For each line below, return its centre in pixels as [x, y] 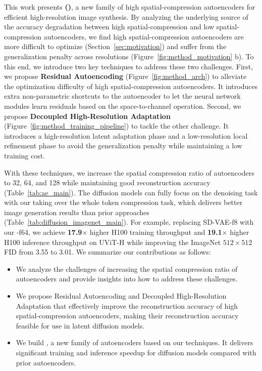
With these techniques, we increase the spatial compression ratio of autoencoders [129, 172]
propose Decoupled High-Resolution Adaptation [87, 116]
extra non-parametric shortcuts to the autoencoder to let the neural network [122, 96]
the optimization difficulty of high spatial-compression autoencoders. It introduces [131, 86]
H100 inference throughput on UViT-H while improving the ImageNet [113, 242]
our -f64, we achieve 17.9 [43, 232]
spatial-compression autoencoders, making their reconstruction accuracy [127, 316]
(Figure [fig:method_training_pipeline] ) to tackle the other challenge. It [116, 126]
